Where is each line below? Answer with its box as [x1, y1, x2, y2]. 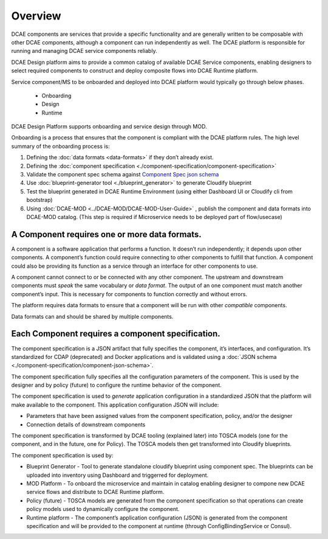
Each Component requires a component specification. [11, 329, 221, 339]
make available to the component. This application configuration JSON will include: [11, 401, 219, 408]
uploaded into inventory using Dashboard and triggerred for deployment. [26, 471, 209, 479]
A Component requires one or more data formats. [11, 229, 202, 240]
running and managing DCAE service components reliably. [11, 47, 157, 55]
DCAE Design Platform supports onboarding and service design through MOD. [11, 123, 207, 130]
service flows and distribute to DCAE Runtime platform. [26, 489, 165, 496]
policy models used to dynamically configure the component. [26, 506, 180, 513]
